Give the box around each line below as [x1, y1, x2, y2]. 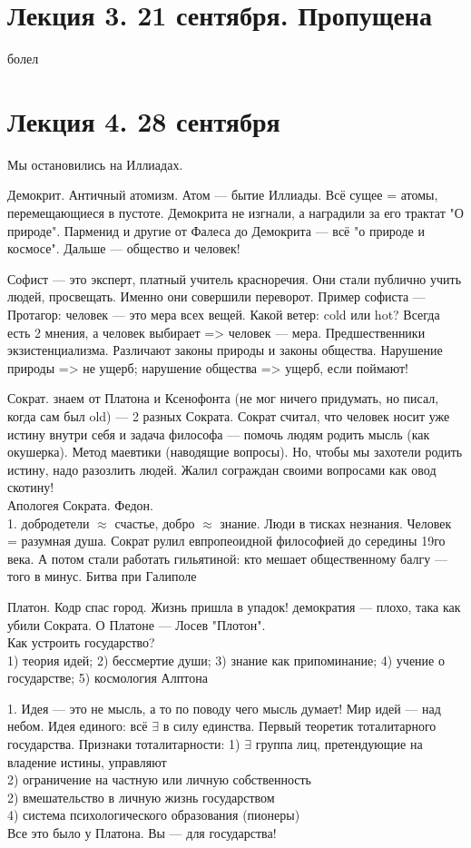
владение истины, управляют [7, 752, 167, 771]
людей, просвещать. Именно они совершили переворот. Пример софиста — [7, 287, 426, 306]
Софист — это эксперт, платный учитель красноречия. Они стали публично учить [7, 269, 462, 288]
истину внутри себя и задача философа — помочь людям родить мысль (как [7, 424, 430, 443]
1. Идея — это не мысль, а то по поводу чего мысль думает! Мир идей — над [7, 698, 441, 717]
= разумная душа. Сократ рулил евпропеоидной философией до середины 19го [7, 531, 446, 550]
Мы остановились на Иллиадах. [7, 154, 183, 173]
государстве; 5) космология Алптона [7, 668, 208, 687]
